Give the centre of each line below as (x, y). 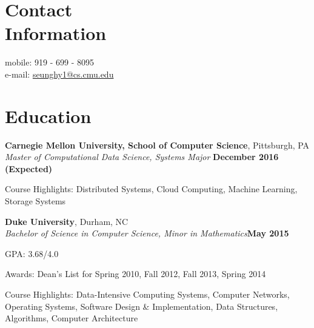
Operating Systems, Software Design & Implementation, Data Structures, (142, 306)
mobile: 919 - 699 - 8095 (49, 62)
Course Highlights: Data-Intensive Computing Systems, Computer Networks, (147, 294)
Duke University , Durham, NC (67, 221)
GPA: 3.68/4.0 (32, 253)
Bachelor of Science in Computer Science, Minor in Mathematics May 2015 (147, 233)
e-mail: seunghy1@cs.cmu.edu (59, 74)
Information (56, 33)
